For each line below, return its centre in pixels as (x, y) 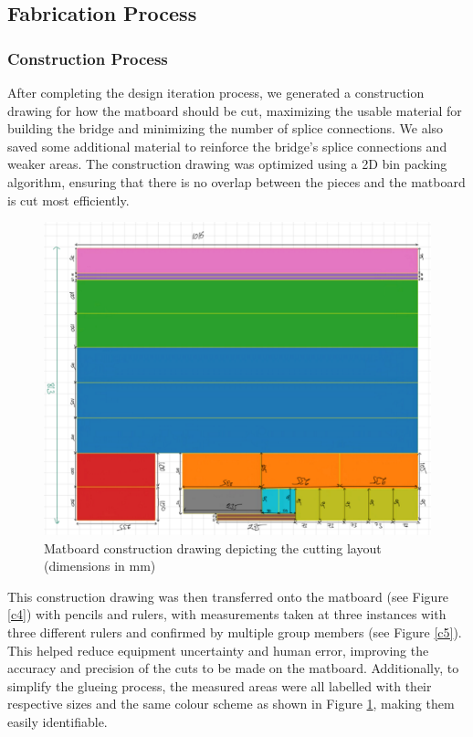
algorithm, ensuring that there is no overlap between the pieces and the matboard (236, 181)
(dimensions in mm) (100, 566)
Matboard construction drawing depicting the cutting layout (213, 547)
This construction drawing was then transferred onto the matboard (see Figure (228, 596)
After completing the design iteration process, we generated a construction (216, 92)
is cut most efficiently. (68, 200)
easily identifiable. (58, 721)
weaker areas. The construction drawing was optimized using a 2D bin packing (227, 164)
